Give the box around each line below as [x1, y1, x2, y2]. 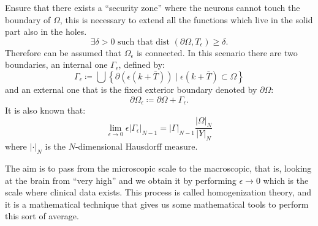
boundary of [5, 13, 51, 26]
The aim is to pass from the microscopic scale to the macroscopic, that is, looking [5, 162, 312, 175]
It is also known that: [5, 104, 86, 117]
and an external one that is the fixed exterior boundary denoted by [5, 82, 257, 95]
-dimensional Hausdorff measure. [75, 140, 198, 153]
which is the [263, 173, 309, 186]
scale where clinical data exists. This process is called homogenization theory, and [5, 186, 311, 199]
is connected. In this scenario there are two [136, 46, 298, 59]
